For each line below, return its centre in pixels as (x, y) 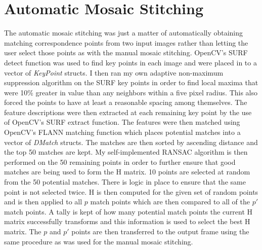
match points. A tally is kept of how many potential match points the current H (128, 211)
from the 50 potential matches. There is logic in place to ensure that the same (125, 182)
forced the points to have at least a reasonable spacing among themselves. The (126, 102)
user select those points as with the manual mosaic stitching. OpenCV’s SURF (126, 52)
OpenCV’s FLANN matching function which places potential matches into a (122, 132)
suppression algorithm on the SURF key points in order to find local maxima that (131, 82)
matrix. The (23, 231)
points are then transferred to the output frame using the (160, 231)
